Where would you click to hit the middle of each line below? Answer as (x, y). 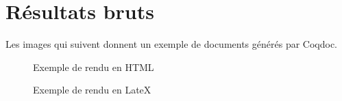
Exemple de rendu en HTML (94, 67)
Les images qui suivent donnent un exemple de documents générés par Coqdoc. (172, 44)
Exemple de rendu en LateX (92, 90)
